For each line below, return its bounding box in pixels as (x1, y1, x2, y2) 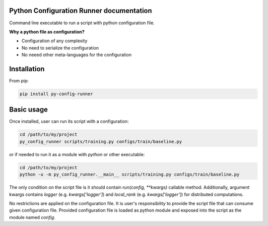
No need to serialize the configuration (21, 45, 99, 51)
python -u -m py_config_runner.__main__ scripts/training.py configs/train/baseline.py (19, 171, 240, 177)
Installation (9, 64, 45, 73)
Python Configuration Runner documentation (9, 6, 152, 15)
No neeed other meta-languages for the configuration (21, 52, 132, 58)
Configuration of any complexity (21, 38, 88, 44)
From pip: (9, 77, 29, 84)
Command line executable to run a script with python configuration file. (9, 20, 155, 26)
